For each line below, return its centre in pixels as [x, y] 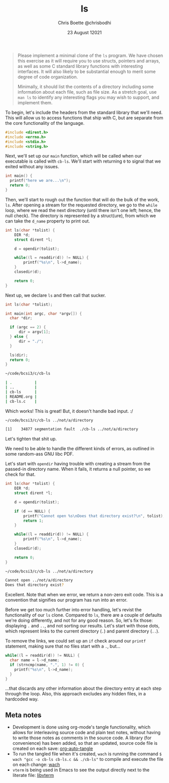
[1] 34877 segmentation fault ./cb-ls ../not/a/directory [72, 429]
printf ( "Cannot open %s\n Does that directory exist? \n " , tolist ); [94, 516]
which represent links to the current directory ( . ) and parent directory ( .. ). [82, 631]
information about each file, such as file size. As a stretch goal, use [87, 92]
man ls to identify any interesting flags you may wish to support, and [88, 97]
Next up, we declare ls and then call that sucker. [56, 295]
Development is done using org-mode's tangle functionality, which [81, 727]
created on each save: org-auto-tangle [53, 749]
